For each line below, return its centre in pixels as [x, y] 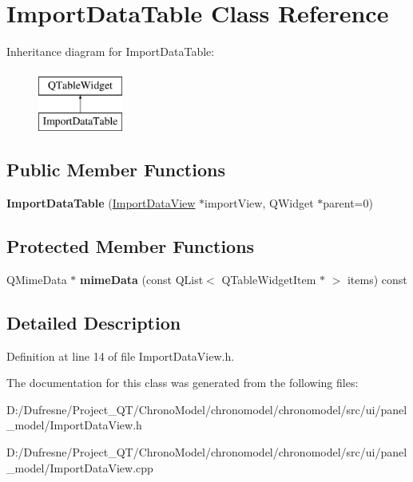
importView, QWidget [259, 203]
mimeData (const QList [141, 279]
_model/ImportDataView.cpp [80, 467]
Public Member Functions [116, 170]
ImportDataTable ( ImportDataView [101, 203]
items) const [377, 279]
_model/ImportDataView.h [74, 425]
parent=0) [348, 203]
